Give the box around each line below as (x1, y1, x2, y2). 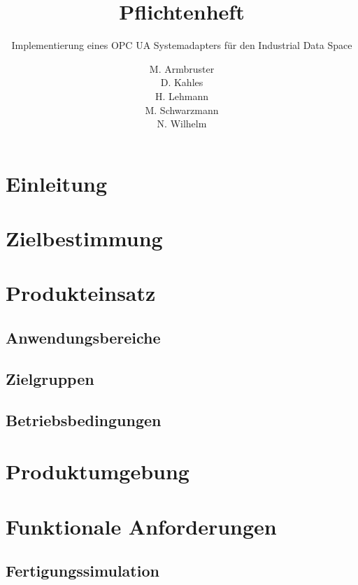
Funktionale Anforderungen (6, 512, 277, 540)
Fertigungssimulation (6, 560, 159, 582)
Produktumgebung (6, 457, 189, 486)
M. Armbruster (149, 61, 215, 76)
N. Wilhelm (157, 116, 207, 131)
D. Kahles (160, 75, 203, 90)
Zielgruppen (6, 367, 94, 389)
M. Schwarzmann (145, 102, 219, 117)
